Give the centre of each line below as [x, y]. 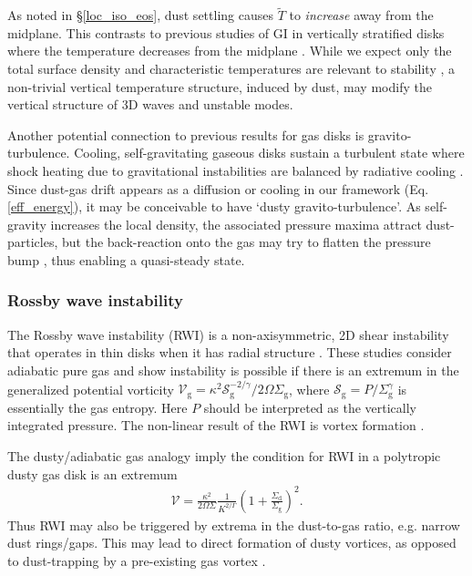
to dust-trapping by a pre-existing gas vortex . [137, 560]
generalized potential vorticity [91, 389]
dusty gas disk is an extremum [92, 473]
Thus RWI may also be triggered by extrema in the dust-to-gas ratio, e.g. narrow [234, 525]
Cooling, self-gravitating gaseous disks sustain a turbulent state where [269, 153]
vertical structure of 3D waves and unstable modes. [150, 104]
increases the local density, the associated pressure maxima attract [236, 224]
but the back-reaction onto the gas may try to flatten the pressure [246, 242]
